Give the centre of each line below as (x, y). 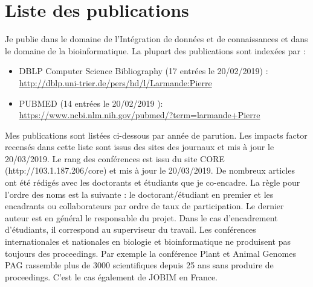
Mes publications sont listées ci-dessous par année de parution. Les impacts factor (156, 135)
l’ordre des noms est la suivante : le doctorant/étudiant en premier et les (139, 194)
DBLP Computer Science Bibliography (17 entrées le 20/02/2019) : (144, 71)
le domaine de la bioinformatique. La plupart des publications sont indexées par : (155, 50)
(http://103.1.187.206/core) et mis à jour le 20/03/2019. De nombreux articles (150, 170)
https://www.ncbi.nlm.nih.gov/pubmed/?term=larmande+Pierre (140, 115)
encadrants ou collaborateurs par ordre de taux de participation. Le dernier (144, 206)
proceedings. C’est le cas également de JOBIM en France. (111, 276)
